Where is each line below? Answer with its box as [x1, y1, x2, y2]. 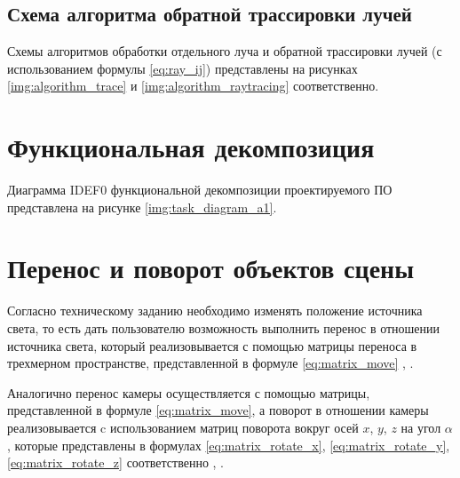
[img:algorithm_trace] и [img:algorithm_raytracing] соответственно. [7, 76, 379, 95]
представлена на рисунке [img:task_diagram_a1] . [7, 197, 277, 216]
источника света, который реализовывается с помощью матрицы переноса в [7, 336, 417, 355]
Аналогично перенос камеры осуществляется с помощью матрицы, [7, 383, 370, 402]
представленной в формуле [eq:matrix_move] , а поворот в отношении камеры [7, 401, 429, 419]
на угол [401, 418, 441, 436]
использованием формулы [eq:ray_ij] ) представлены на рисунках [7, 59, 358, 77]
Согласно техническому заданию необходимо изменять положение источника [7, 301, 423, 320]
